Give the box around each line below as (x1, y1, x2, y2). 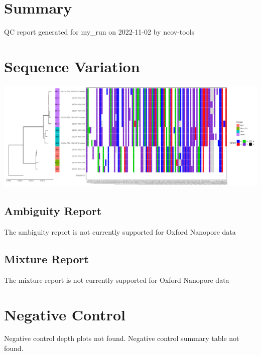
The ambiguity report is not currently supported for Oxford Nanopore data (4, 226, 236, 237)
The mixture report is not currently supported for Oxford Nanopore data (4, 274, 229, 285)
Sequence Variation (4, 56, 140, 76)
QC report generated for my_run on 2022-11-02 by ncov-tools (4, 27, 195, 37)
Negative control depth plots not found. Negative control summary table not (4, 333, 239, 343)
